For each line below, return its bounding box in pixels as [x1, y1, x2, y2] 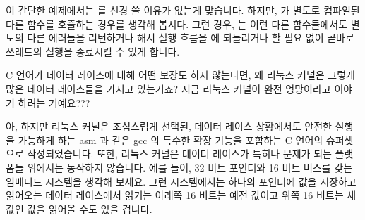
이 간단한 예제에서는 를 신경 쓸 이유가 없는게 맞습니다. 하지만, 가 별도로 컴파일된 [6, 3, 360, 17]
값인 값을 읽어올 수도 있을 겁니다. [6, 201, 152, 216]
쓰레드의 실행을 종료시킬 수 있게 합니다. [6, 44, 180, 58]
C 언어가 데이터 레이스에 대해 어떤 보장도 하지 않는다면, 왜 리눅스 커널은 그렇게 [6, 67, 355, 82]
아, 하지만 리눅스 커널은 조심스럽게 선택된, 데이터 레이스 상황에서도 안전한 [6, 119, 332, 134]
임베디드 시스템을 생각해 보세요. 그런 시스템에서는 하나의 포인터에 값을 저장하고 [6, 174, 357, 188]
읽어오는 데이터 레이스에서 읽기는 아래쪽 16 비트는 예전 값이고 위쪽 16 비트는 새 [6, 188, 357, 202]
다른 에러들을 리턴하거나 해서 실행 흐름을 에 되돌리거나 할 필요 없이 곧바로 [27, 30, 354, 45]
